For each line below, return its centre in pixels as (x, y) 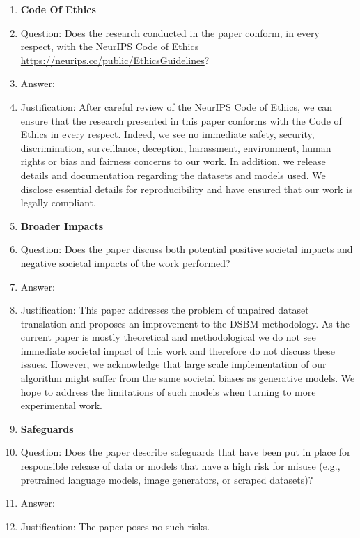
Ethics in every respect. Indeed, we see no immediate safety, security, (167, 134)
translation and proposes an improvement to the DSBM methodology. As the (185, 323)
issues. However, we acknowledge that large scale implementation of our (173, 364)
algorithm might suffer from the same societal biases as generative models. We (188, 378)
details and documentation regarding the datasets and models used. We (173, 175)
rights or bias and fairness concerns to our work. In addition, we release (173, 161)
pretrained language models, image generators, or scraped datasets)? (167, 479)
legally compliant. (58, 202)
